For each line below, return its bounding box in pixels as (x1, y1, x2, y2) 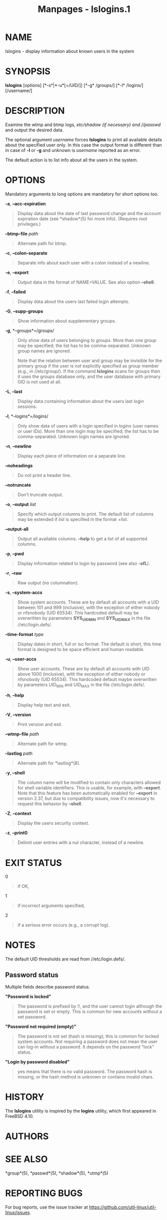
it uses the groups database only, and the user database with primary (17, 373, 161, 379)
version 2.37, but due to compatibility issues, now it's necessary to (17, 795, 155, 801)
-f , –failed (5, 288, 26, 294)
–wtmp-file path (5, 731, 39, 737)
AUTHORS (5, 1131, 49, 1142)
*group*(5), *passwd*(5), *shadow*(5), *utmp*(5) (5, 1170, 108, 1176)
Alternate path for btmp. (17, 240, 67, 246)
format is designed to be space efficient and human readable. (17, 646, 145, 652)
